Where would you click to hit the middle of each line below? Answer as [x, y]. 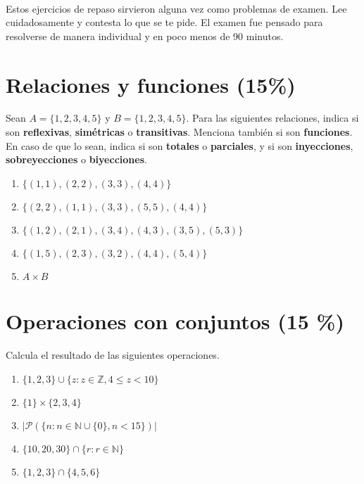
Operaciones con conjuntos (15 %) [175, 321]
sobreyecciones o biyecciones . [76, 159]
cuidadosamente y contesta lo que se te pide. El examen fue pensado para [164, 22]
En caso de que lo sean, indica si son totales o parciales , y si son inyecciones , [180, 145]
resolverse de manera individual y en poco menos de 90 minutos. [145, 36]
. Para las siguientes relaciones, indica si [272, 118]
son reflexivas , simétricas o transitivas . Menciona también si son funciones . [179, 132]
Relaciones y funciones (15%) [151, 84]
